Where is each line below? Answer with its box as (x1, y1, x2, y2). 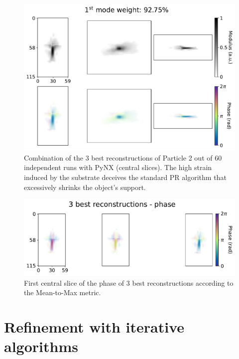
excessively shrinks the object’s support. (24, 181, 146, 192)
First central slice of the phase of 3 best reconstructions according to (24, 277, 234, 288)
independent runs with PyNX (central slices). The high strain (24, 162, 212, 173)
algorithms (4, 336, 78, 357)
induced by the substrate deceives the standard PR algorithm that (24, 172, 227, 182)
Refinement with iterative (4, 317, 185, 337)
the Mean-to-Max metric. (24, 287, 101, 298)
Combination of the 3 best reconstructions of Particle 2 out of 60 (24, 152, 222, 163)
